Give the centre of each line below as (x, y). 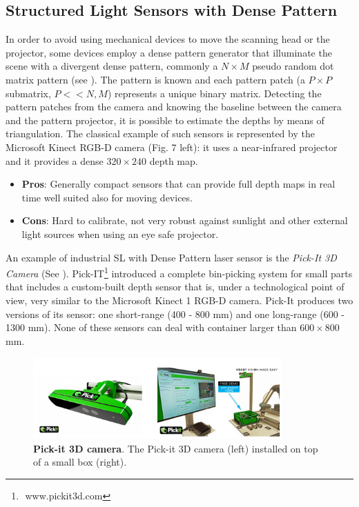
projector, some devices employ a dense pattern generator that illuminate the (169, 52)
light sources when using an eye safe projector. (120, 233)
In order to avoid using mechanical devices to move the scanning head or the (168, 39)
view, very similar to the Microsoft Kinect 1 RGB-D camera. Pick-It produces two (179, 300)
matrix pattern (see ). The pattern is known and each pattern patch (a (155, 79)
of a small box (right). (80, 462)
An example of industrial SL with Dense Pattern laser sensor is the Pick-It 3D (171, 257)
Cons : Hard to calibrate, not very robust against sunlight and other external (185, 220)
